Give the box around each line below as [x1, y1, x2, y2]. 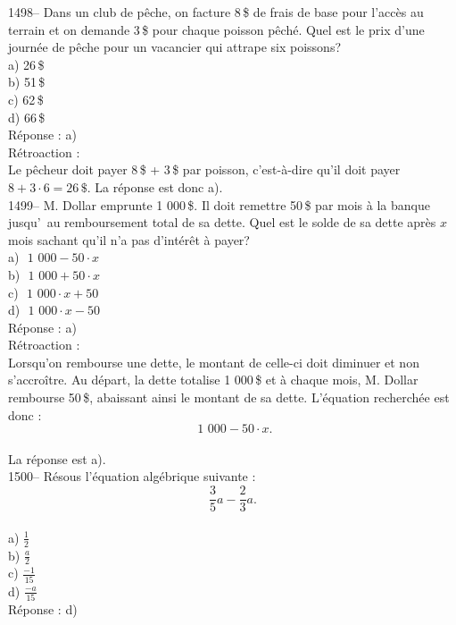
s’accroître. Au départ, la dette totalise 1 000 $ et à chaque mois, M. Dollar [8, 370, 419, 389]
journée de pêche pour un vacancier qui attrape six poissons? [8, 38, 342, 56]
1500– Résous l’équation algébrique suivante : [8, 467, 256, 486]
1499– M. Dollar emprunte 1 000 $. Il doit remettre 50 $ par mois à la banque [8, 195, 430, 214]
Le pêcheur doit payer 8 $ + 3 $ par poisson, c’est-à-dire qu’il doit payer [8, 160, 401, 179]
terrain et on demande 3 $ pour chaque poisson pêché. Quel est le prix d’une [8, 20, 425, 38]
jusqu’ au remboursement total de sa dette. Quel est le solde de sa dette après [8, 213, 436, 232]
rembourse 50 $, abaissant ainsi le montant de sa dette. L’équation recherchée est [8, 388, 450, 407]
